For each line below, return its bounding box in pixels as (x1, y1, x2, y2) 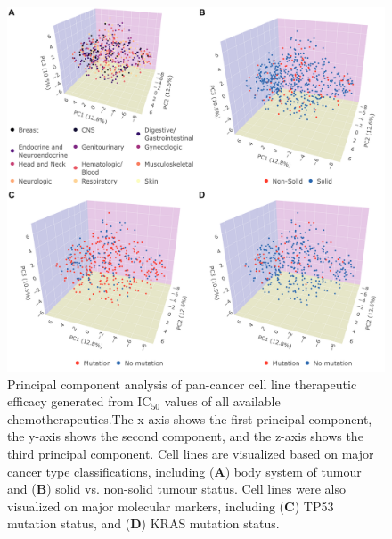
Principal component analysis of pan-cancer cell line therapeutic (7, 374, 357, 393)
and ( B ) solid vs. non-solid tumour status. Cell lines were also (7, 479, 346, 498)
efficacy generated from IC (7, 392, 151, 411)
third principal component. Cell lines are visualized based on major (7, 445, 374, 463)
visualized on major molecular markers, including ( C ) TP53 (7, 496, 334, 515)
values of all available (164, 392, 281, 411)
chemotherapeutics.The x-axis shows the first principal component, (7, 409, 372, 428)
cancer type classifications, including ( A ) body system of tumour (7, 461, 362, 480)
